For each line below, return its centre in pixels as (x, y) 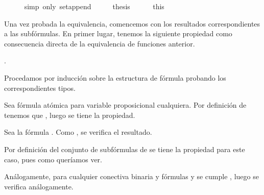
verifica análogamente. (39, 186)
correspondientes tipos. (40, 88)
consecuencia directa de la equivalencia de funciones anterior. (100, 43)
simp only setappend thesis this (94, 6)
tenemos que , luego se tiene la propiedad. (70, 115)
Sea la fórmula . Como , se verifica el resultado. (78, 132)
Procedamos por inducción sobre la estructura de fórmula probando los (115, 77)
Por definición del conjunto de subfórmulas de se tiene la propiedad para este (125, 149)
